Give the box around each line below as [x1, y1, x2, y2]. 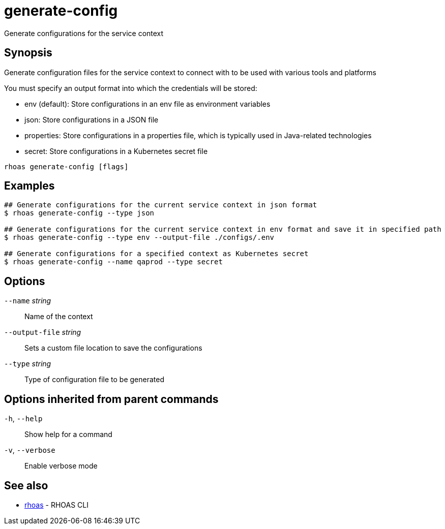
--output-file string [4, 328, 81, 337]
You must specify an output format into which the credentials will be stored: [4, 83, 257, 92]
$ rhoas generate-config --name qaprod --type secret [4, 258, 223, 266]
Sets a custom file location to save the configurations [24, 344, 202, 353]
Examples [4, 179, 55, 193]
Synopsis [4, 46, 52, 59]
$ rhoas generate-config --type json [4, 209, 155, 217]
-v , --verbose [4, 446, 55, 455]
